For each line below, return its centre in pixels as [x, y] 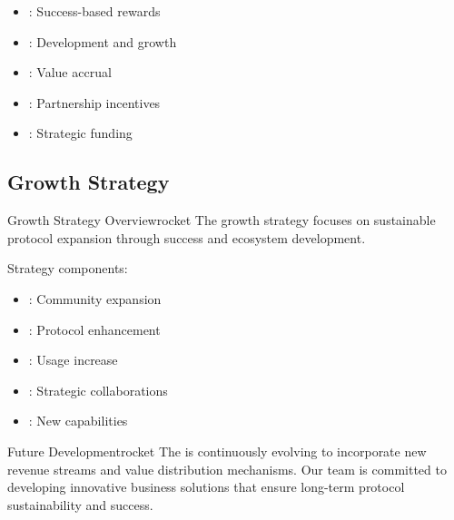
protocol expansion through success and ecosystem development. [187, 237]
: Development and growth [103, 41]
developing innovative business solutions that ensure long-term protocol [206, 487]
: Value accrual [70, 72]
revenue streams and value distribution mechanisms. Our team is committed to [227, 469]
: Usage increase [73, 360]
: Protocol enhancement [94, 329]
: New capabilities [78, 421]
